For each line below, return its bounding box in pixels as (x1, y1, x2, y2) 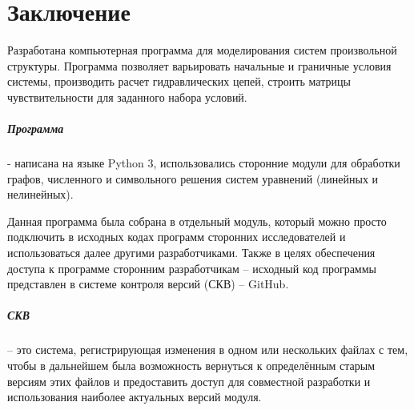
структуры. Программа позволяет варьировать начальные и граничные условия (7, 57, 392, 74)
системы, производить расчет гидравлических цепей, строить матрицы (7, 73, 351, 90)
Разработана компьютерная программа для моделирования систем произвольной (7, 42, 397, 58)
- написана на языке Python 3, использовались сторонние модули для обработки (7, 155, 400, 171)
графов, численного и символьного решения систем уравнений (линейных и (7, 170, 379, 187)
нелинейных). (7, 186, 74, 203)
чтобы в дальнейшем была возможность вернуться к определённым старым (7, 356, 376, 373)
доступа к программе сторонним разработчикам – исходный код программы (7, 259, 376, 276)
